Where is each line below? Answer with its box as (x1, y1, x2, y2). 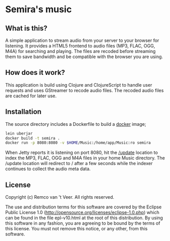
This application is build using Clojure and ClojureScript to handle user (5, 82, 152, 88)
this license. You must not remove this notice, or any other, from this (5, 226, 148, 232)
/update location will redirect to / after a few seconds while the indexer (5, 160, 153, 167)
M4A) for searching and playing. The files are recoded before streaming (5, 48, 156, 54)
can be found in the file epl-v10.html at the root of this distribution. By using (5, 215, 163, 221)
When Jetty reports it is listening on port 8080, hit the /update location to (5, 149, 158, 156)
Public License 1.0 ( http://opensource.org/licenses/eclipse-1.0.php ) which (5, 209, 160, 216)
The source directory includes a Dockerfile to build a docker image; (5, 121, 146, 127)
